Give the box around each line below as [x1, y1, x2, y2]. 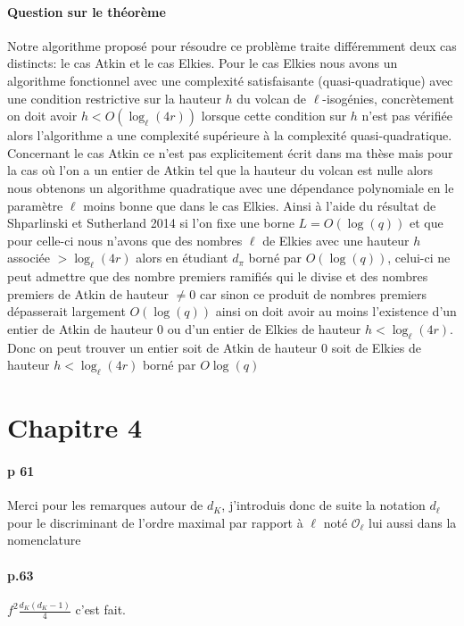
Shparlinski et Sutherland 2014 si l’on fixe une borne [7, 213, 294, 232]
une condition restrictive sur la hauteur [7, 88, 221, 107]
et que [410, 213, 443, 232]
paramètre [7, 196, 63, 214]
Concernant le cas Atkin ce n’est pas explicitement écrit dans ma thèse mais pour [7, 143, 453, 162]
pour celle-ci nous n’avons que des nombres [7, 230, 243, 249]
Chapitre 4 [7, 409, 143, 446]
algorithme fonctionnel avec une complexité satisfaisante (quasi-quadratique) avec [7, 71, 453, 89]
